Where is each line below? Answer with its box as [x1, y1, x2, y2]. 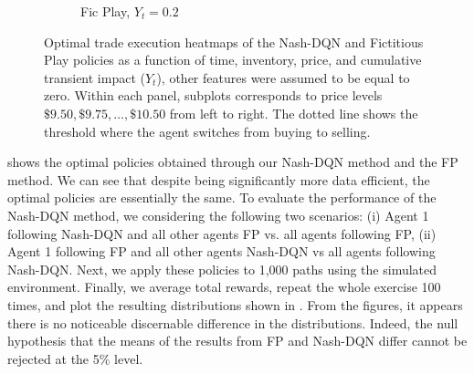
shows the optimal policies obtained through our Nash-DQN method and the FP [7, 152, 458, 171]
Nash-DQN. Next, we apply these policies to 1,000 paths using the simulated [7, 259, 437, 278]
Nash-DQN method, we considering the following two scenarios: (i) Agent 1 [7, 205, 429, 224]
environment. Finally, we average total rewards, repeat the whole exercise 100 [7, 277, 441, 296]
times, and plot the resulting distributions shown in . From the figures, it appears [7, 295, 463, 314]
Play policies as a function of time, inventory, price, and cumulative [44, 50, 422, 69]
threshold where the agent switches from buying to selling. [44, 121, 371, 140]
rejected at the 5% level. [7, 348, 143, 368]
